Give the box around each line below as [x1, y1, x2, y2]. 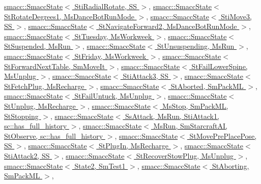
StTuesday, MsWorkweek [74, 30, 152, 41]
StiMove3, [221, 11, 252, 21]
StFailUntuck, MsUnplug [74, 90, 152, 101]
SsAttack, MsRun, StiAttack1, [125, 110, 219, 121]
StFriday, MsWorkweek [74, 50, 147, 61]
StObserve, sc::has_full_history [4, 130, 103, 141]
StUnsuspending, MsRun [157, 41, 235, 51]
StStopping [4, 110, 39, 121]
